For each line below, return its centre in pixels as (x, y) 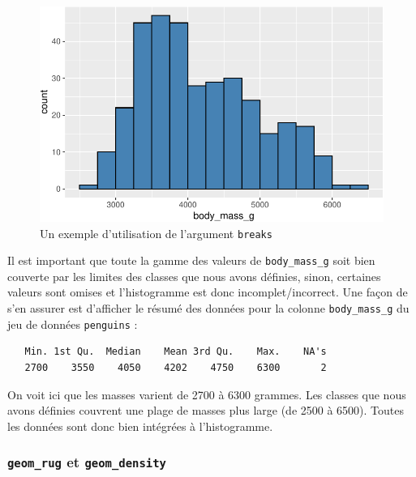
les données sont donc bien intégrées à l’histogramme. (140, 426)
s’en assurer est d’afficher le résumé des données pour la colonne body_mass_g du (208, 308)
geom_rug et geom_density (87, 462)
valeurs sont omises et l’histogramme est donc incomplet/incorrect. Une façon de (208, 292)
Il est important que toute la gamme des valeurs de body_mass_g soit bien (191, 260)
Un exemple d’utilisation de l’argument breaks (156, 233)
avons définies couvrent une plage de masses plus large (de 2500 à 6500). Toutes (206, 410)
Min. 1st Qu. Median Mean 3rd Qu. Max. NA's (176, 352)
